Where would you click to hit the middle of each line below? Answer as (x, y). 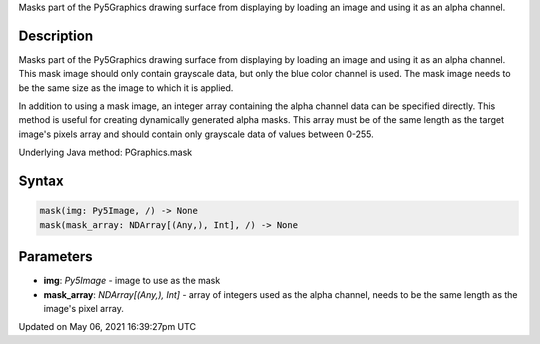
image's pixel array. (83, 308)
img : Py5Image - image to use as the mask (132, 281)
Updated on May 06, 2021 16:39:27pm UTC (107, 327)
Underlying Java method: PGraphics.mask (105, 152)
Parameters (55, 256)
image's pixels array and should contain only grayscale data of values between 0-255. (196, 134)
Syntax (41, 181)
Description (56, 35)
